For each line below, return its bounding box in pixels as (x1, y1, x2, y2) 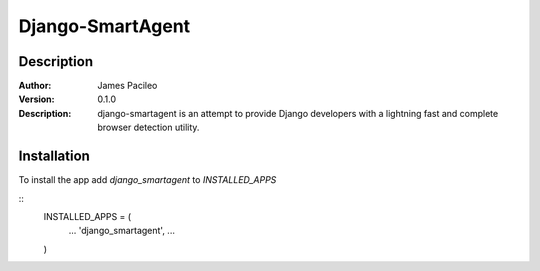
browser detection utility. (97, 121, 200, 134)
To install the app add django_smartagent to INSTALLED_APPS (18, 174, 277, 186)
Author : (18, 80, 52, 92)
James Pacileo (97, 80, 158, 92)
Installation (18, 148, 90, 165)
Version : (18, 93, 55, 105)
